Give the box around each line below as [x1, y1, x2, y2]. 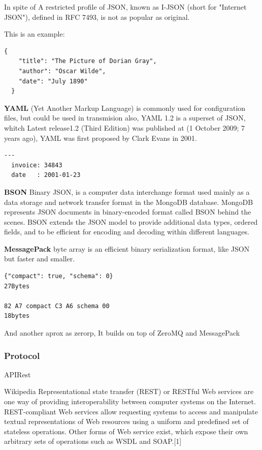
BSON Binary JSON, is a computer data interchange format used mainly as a [4, 186, 250, 197]
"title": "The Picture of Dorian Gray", [18, 57, 157, 65]
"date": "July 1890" [18, 77, 88, 85]
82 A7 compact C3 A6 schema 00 [4, 302, 110, 310]
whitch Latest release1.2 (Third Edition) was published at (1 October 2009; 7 [4, 122, 245, 133]
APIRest [4, 369, 31, 379]
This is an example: [4, 28, 65, 39]
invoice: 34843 [11, 161, 62, 169]
